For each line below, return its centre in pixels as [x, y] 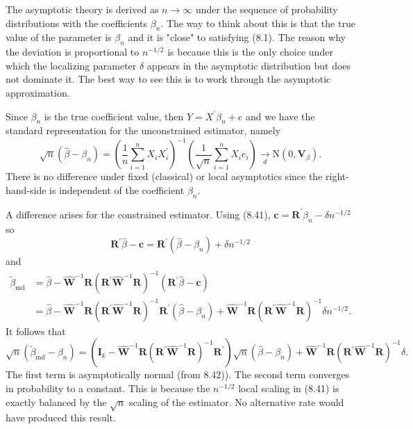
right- [337, 176]
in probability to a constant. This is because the [108, 388]
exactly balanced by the [56, 402]
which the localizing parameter [71, 65]
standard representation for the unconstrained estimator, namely [143, 130]
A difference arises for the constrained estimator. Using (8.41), [138, 214]
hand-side [26, 190]
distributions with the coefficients [77, 23]
